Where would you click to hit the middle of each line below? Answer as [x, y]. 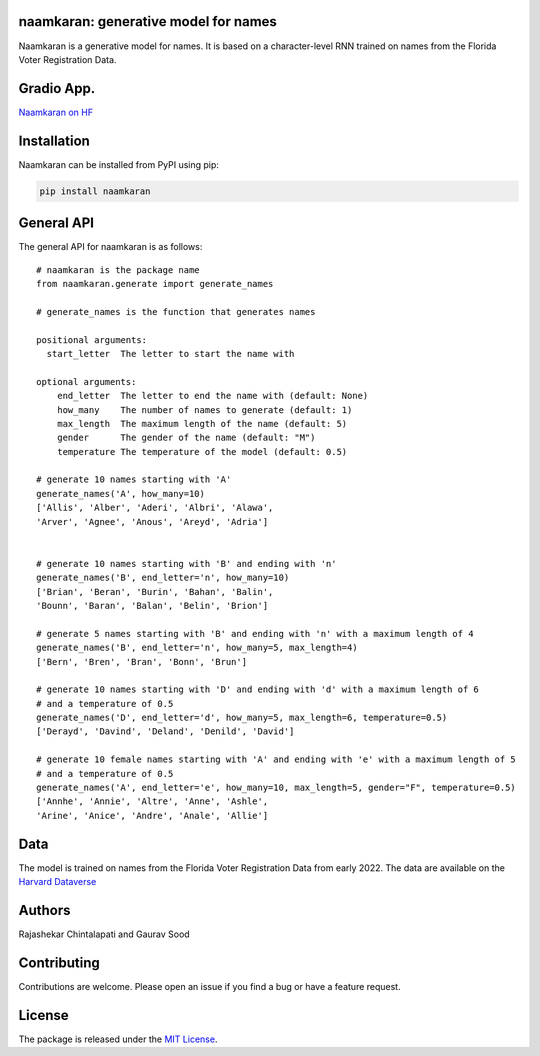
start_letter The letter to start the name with [170, 353]
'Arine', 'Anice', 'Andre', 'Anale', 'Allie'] [152, 815]
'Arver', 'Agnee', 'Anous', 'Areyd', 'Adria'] [152, 521]
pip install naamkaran [95, 191]
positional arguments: [92, 339]
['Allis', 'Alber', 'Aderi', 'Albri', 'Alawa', [155, 508]
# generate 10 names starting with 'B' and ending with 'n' [186, 563]
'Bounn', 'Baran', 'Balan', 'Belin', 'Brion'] [152, 605]
